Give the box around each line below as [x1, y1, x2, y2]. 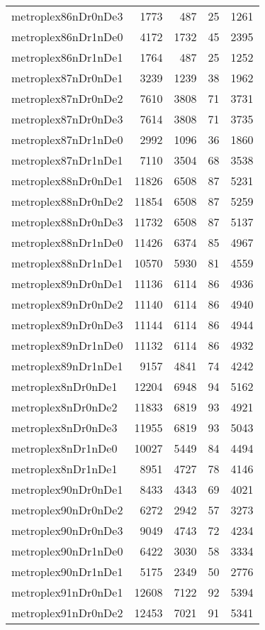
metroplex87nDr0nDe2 [11, 90, 123, 106]
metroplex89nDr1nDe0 [11, 337, 123, 353]
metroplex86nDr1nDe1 [11, 49, 123, 65]
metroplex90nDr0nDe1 [11, 481, 123, 497]
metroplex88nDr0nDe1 [11, 172, 123, 189]
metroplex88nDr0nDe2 [11, 193, 123, 209]
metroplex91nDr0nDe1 [11, 584, 123, 600]
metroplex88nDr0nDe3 [11, 214, 123, 230]
